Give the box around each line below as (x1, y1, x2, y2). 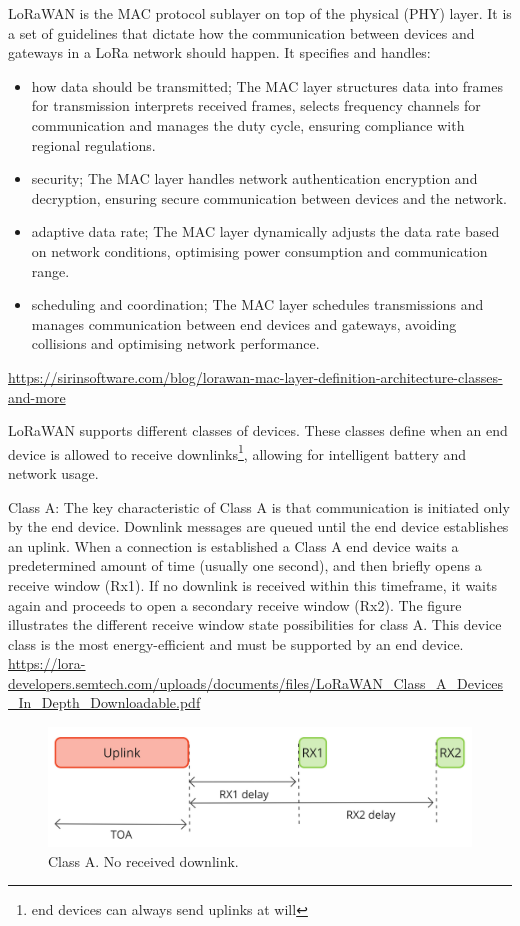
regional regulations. (31, 134, 156, 155)
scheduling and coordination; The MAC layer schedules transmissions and (31, 294, 484, 315)
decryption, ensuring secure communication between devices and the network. (31, 187, 507, 208)
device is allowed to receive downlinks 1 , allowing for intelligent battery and (8, 440, 467, 464)
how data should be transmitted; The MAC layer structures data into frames (31, 75, 503, 96)
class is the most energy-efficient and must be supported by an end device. (8, 633, 464, 654)
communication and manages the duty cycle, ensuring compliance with (31, 114, 465, 135)
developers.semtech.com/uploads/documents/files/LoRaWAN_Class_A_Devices (8, 672, 504, 693)
